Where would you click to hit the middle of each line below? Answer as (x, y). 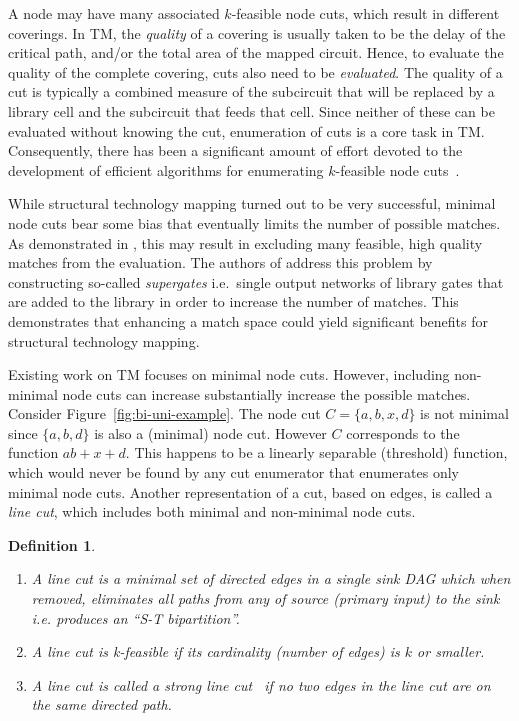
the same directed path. (101, 704)
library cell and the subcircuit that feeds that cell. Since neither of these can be (251, 110)
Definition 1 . (52, 544)
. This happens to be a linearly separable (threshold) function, (316, 452)
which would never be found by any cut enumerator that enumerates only (233, 472)
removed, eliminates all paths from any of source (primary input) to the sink (265, 598)
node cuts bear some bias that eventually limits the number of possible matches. (254, 222)
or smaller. (451, 651)
